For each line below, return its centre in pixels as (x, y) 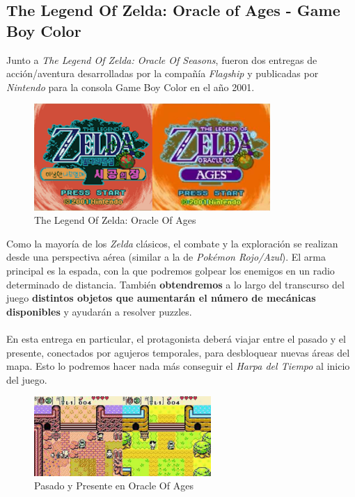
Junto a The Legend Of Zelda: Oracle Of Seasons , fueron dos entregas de (162, 59)
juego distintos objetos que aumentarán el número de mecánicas (161, 298)
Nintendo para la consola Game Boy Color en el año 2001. (131, 87)
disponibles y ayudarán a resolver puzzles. (99, 311)
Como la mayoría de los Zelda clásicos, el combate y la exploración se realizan (172, 243)
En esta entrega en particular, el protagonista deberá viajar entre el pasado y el (176, 338)
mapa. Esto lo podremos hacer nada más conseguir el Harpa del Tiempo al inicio (178, 366)
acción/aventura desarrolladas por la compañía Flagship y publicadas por (163, 73)
